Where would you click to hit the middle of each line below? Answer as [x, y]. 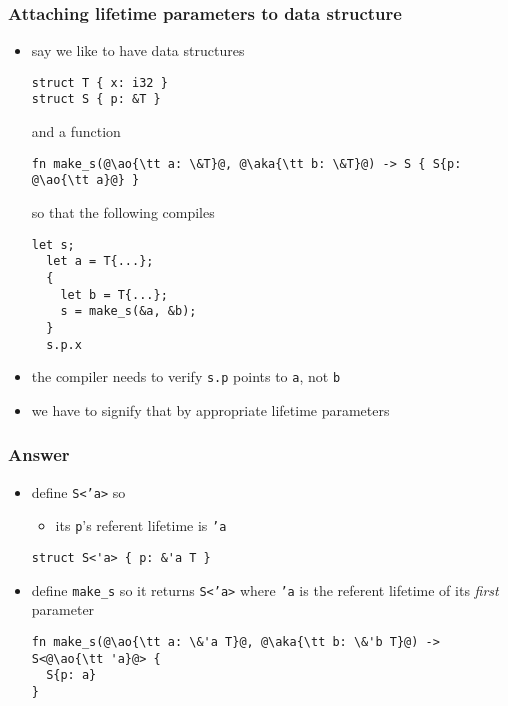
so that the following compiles [123, 212]
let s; [53, 244]
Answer [39, 454]
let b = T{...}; [114, 294]
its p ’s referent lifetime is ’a [141, 525]
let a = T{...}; [100, 261]
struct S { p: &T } [96, 99]
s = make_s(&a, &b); [128, 311]
